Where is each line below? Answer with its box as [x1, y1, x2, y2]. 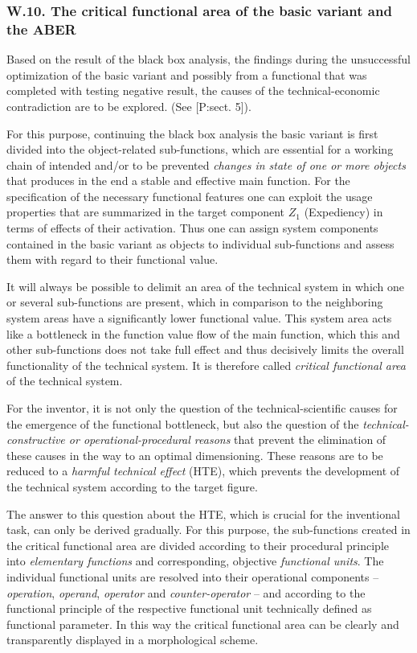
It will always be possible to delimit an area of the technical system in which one [6, 277, 405, 294]
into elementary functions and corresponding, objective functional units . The [6, 552, 384, 569]
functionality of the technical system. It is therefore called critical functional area [6, 356, 406, 373]
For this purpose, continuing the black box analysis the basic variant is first [6, 125, 378, 142]
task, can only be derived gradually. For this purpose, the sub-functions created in [6, 521, 411, 538]
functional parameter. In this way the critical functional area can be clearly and [6, 615, 399, 632]
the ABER [6, 18, 76, 39]
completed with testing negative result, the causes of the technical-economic [6, 82, 380, 99]
